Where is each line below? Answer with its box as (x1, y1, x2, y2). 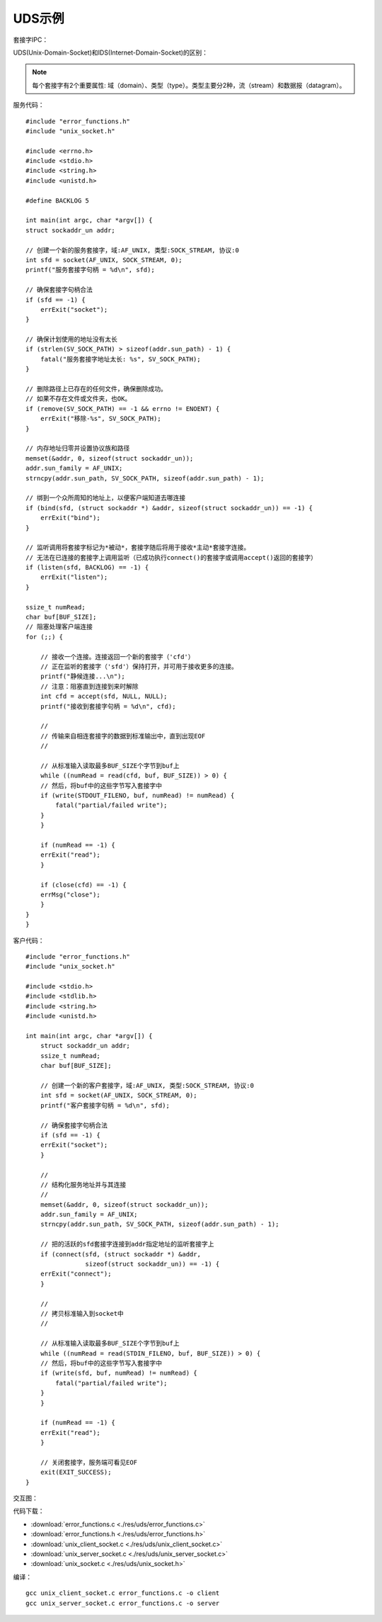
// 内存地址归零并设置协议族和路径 (25, 444, 130, 453)
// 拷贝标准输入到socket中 (40, 1310, 124, 1317)
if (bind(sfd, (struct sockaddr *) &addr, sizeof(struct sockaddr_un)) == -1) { (25, 504, 313, 512)
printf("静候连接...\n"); (40, 672, 125, 680)
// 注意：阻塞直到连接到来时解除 (40, 682, 139, 690)
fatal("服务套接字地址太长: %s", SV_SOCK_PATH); (40, 355, 201, 363)
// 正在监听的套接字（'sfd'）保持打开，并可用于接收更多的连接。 (40, 663, 238, 670)
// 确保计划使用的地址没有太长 (25, 335, 118, 344)
